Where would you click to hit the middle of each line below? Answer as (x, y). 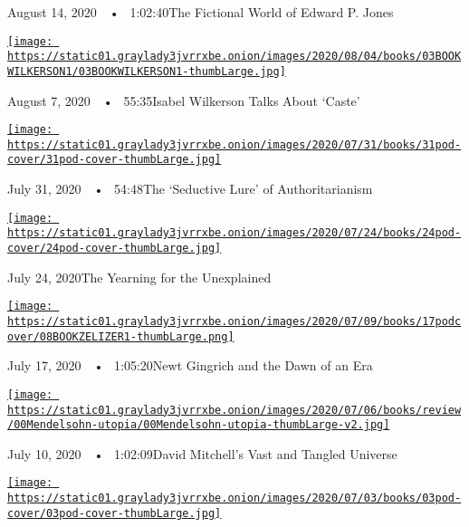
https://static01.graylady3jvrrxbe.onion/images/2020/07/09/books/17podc (234, 321)
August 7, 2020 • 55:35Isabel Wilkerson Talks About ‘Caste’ (184, 100)
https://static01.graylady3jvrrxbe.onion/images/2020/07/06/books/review (234, 410)
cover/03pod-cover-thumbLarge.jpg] (115, 513)
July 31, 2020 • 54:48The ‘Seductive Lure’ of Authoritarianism (190, 189)
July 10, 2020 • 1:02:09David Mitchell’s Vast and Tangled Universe (202, 453)
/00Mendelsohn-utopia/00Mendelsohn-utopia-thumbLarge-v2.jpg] (199, 425)
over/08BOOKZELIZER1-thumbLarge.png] (121, 336)
